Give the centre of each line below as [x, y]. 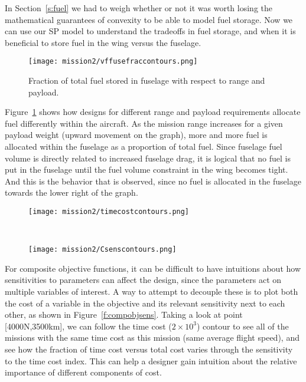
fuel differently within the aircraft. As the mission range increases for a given [144, 123]
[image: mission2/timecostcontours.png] [109, 211]
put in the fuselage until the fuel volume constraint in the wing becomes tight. [147, 169]
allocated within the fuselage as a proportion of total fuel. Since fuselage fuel [144, 146]
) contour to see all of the [243, 326]
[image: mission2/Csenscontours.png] [102, 250]
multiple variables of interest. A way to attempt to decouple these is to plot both [152, 292]
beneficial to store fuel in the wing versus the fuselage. [103, 42]
